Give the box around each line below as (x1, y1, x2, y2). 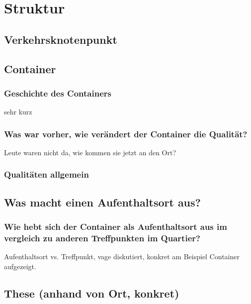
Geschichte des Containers (4, 87, 111, 99)
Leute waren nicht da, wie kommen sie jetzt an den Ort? (4, 147, 176, 157)
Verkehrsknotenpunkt (4, 31, 117, 47)
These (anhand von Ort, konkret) (4, 285, 179, 301)
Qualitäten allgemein (4, 168, 89, 181)
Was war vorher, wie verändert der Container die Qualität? (4, 127, 248, 140)
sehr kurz (4, 106, 32, 117)
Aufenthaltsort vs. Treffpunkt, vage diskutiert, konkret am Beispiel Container (4, 251, 240, 262)
